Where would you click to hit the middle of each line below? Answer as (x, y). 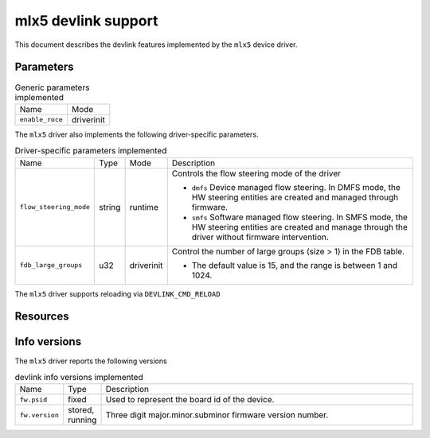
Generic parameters (52, 87)
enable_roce (41, 120)
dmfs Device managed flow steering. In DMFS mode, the (296, 187)
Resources (42, 317)
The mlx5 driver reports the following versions (91, 361)
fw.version (39, 415)
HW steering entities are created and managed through (295, 197)
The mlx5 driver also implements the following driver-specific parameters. (137, 134)
